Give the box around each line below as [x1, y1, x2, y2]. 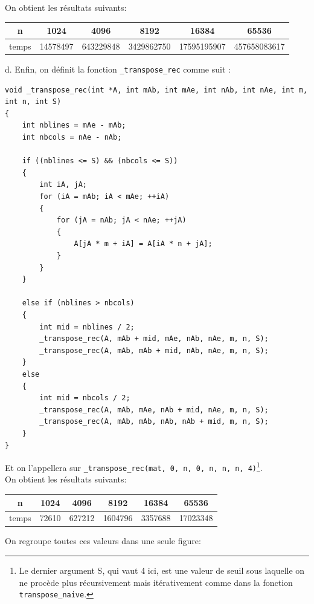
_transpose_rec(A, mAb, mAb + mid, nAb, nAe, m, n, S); [39, 346, 269, 355]
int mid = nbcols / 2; [39, 394, 130, 403]
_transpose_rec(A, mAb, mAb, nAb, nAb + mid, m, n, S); [39, 417, 269, 426]
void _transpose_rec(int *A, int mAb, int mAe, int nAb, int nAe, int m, [5, 85, 308, 94]
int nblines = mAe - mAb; [22, 121, 126, 130]
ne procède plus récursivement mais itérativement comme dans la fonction [19, 576, 293, 588]
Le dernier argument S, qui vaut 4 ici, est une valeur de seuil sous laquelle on [19, 564, 305, 577]
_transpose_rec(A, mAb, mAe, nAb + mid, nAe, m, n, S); [39, 405, 269, 414]
